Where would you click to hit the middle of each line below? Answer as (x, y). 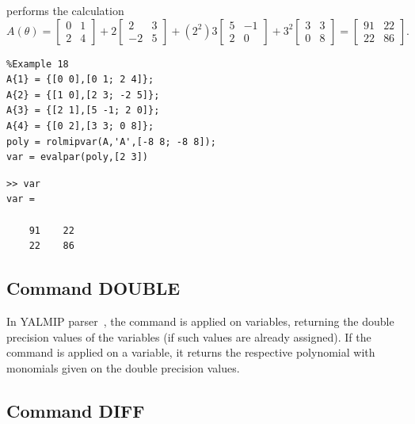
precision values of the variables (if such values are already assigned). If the (189, 336)
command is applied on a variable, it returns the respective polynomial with (191, 352)
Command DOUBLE (93, 288)
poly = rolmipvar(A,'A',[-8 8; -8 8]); (111, 141)
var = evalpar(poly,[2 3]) (77, 157)
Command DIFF (76, 410)
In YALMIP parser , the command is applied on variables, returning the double (200, 321)
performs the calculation (65, 10)
